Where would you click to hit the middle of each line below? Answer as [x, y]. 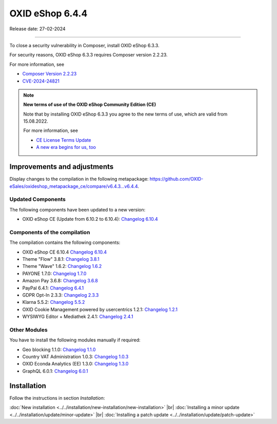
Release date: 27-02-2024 [37, 29]
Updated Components [38, 199]
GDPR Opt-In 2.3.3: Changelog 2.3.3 [61, 295]
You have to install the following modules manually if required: [75, 340]
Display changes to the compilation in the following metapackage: [79, 179]
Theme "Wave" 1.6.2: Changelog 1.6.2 [62, 266]
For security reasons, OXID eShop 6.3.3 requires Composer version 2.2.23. [88, 55]
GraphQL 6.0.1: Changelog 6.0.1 [55, 371]
